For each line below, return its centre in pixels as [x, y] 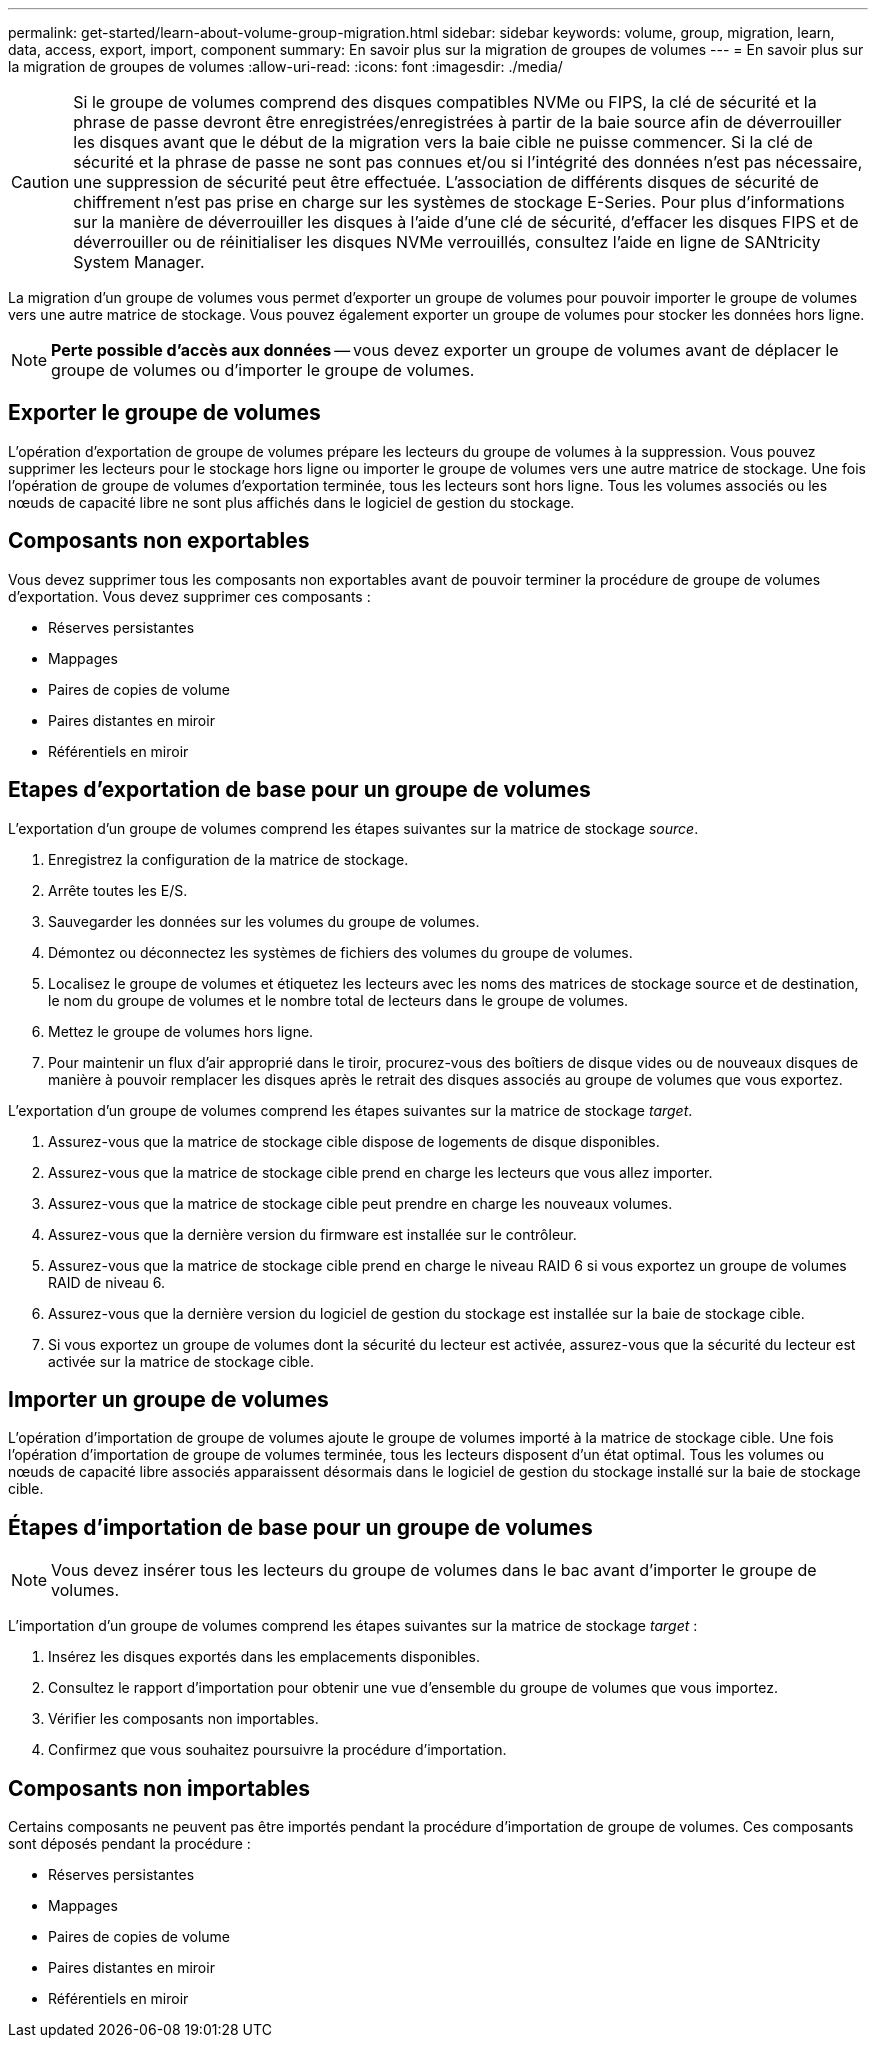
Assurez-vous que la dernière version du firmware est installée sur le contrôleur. [312, 1234]
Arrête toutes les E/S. [118, 890]
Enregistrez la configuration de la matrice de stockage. [228, 859]
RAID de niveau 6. [107, 1282]
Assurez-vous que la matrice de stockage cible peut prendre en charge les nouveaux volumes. [360, 1203]
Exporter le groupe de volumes [164, 413]
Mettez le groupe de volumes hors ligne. [181, 1031]
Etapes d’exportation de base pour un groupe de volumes [299, 790]
